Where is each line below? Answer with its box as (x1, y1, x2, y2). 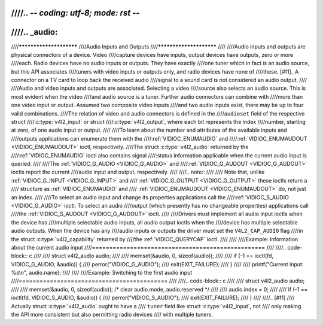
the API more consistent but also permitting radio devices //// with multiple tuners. (11, 311, 214, 318)
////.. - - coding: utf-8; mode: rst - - (11, 8, 140, 18)
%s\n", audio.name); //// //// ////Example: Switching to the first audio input (11, 269, 193, 277)
